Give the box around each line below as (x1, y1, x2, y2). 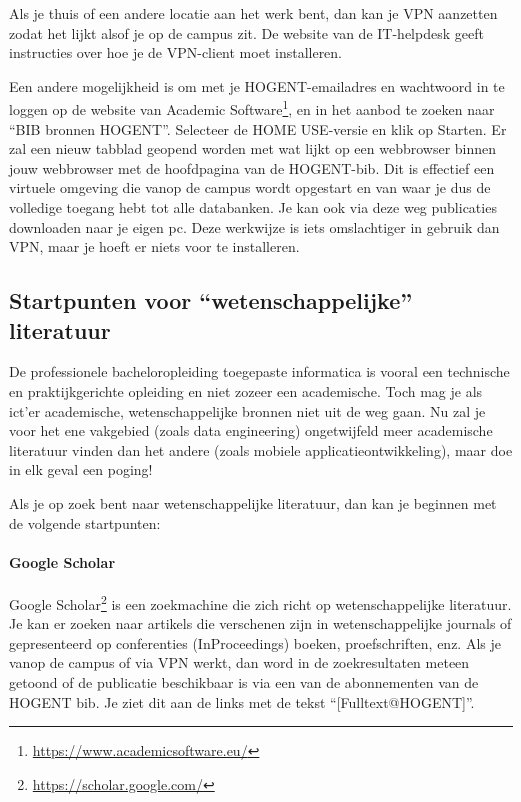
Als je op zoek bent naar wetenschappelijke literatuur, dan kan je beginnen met (9, 492, 497, 513)
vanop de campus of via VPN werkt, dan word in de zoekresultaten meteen (9, 652, 470, 673)
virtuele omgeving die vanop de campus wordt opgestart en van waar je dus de (9, 177, 491, 198)
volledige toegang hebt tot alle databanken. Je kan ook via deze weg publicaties (9, 197, 497, 217)
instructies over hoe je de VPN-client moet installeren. (9, 42, 343, 63)
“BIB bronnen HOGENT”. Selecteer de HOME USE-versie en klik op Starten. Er (9, 118, 507, 139)
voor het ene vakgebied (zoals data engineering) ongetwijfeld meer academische (9, 420, 493, 441)
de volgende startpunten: (9, 512, 161, 533)
